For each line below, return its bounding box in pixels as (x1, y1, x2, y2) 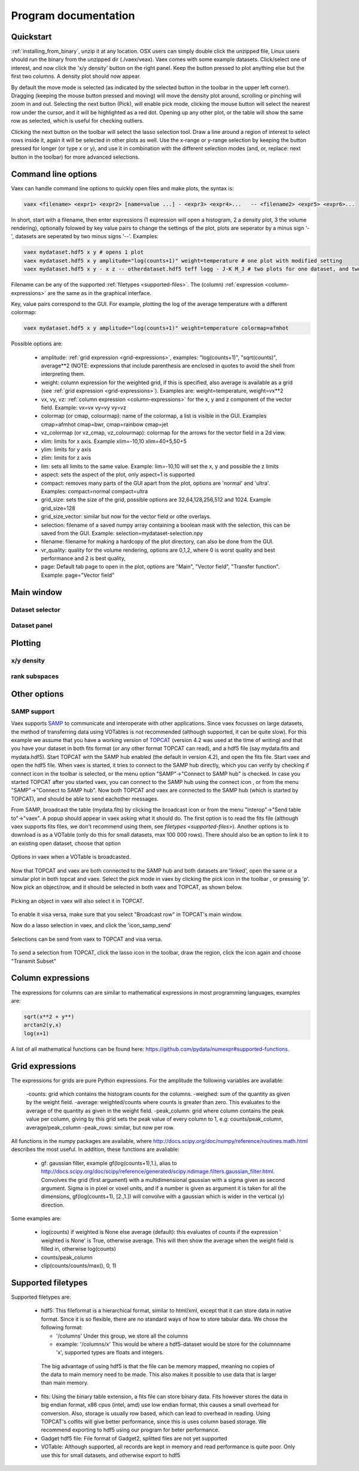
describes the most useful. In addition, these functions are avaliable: (11, 1146, 180, 1153)
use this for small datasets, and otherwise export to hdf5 (41, 1451, 181, 1458)
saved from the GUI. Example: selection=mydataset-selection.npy (41, 530, 203, 537)
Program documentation (11, 9, 135, 22)
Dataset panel (11, 621, 53, 630)
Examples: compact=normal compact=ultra (41, 488, 148, 495)
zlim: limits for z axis (41, 454, 92, 461)
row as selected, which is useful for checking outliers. (11, 117, 144, 124)
